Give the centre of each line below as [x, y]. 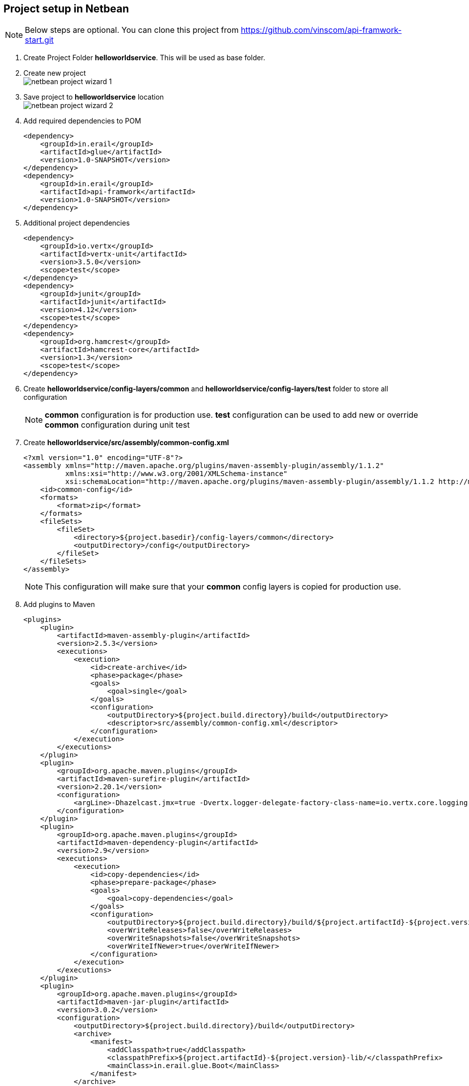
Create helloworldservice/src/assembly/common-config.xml [126, 443]
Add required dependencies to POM [82, 121]
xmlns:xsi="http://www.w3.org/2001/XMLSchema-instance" [177, 474]
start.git [39, 40]
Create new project [55, 73]
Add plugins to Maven [59, 604]
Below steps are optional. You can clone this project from [132, 30]
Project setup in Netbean [66, 9]
